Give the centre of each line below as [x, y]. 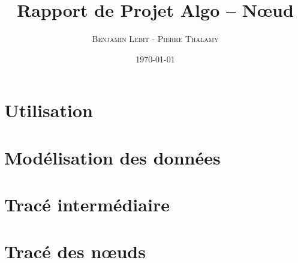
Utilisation [49, 110]
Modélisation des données [112, 157]
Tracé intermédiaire [87, 204]
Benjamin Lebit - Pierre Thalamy [155, 39]
